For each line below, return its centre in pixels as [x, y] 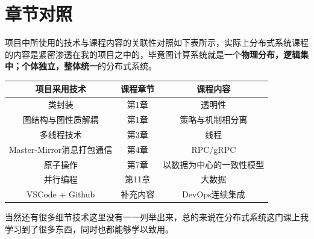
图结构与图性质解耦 [61, 119]
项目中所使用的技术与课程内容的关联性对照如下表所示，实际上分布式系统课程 [157, 42]
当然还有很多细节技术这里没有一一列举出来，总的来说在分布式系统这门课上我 [157, 217]
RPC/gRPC [214, 149]
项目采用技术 [61, 89]
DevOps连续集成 [214, 194]
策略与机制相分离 [214, 119]
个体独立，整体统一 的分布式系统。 [89, 66]
